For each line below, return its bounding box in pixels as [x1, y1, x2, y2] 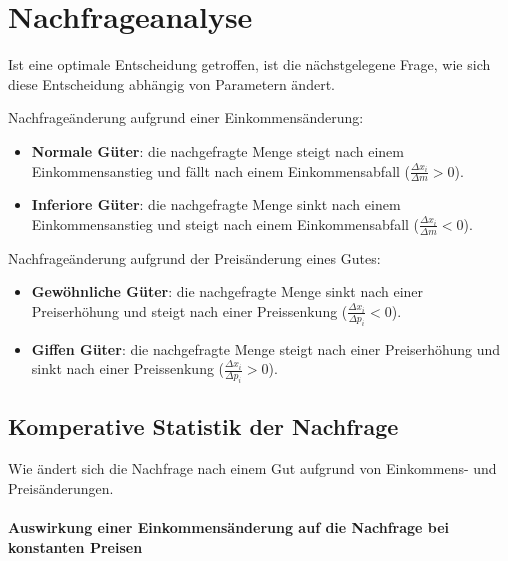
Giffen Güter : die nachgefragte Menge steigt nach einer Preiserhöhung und [31, 338, 500, 359]
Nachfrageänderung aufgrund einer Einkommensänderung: [8, 107, 364, 128]
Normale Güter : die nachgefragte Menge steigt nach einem [31, 140, 404, 161]
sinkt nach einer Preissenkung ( [31, 358, 225, 379]
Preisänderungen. [8, 477, 114, 498]
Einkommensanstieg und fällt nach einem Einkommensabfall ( [31, 160, 411, 181]
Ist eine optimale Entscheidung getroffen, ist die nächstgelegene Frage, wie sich [8, 54, 491, 75]
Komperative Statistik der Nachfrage [8, 411, 399, 442]
